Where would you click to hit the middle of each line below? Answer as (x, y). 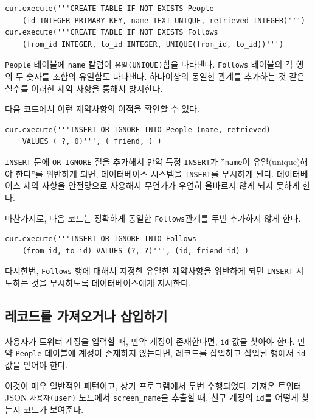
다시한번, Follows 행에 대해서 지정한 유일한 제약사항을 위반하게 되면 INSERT (149, 271)
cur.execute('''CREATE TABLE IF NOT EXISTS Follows (112, 33)
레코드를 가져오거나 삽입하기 (86, 315)
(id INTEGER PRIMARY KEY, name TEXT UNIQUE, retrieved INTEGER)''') (164, 20)
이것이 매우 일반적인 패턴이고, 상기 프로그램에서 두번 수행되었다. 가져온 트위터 (153, 385)
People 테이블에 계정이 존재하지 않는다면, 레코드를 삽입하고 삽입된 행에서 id (161, 353)
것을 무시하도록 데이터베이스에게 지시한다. (111, 283)
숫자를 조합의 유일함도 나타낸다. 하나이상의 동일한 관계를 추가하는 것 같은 (166, 76)
